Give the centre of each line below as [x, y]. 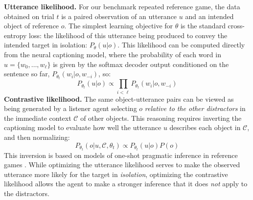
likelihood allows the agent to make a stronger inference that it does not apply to [126, 184]
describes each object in [205, 127]
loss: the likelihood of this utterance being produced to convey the [128, 35]
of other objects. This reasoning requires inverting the [161, 118]
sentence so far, [27, 74]
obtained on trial [29, 16]
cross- [236, 26]
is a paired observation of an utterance [119, 16]
